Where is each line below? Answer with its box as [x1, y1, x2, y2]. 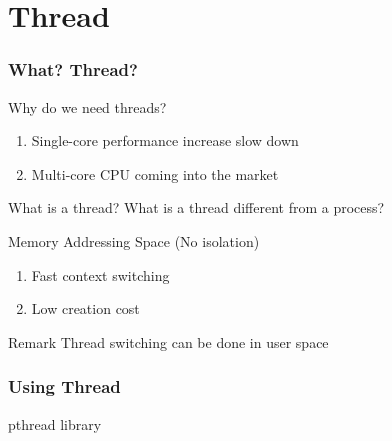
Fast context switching [31, 264, 170, 285]
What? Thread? [8, 57, 138, 82]
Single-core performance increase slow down [31, 130, 299, 151]
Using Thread [8, 374, 121, 399]
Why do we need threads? [8, 96, 167, 117]
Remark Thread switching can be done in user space [8, 331, 329, 352]
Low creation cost [31, 298, 140, 319]
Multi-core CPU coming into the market [31, 163, 279, 184]
